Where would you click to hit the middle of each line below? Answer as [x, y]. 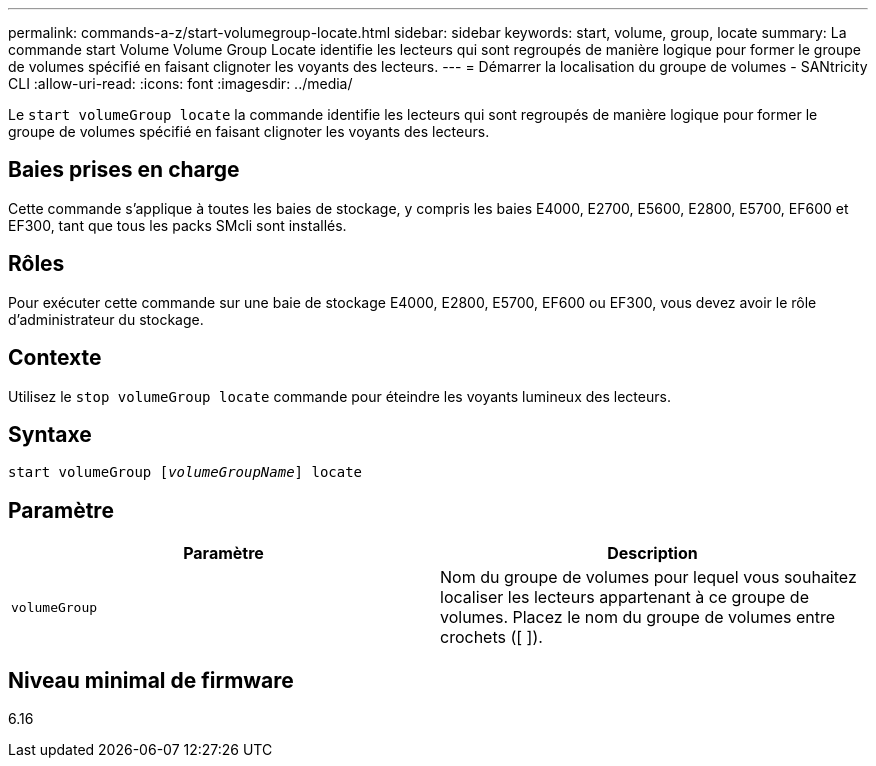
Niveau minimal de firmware [151, 680]
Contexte [55, 358]
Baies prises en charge [124, 170]
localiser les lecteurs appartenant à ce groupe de [624, 597]
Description [652, 553]
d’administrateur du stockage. [106, 319]
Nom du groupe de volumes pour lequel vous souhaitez [648, 577]
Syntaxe [50, 434]
